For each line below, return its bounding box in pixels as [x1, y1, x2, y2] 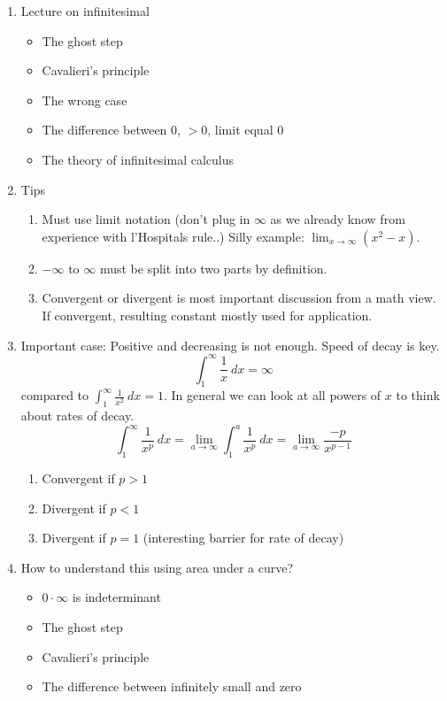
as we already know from [270, 210, 405, 228]
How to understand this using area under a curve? [20, 558, 294, 576]
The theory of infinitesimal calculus [42, 150, 235, 168]
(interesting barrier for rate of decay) [143, 528, 344, 547]
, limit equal [207, 120, 274, 139]
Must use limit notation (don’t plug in [42, 210, 250, 228]
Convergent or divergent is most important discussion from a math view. [42, 289, 436, 307]
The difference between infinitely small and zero [42, 677, 302, 696]
